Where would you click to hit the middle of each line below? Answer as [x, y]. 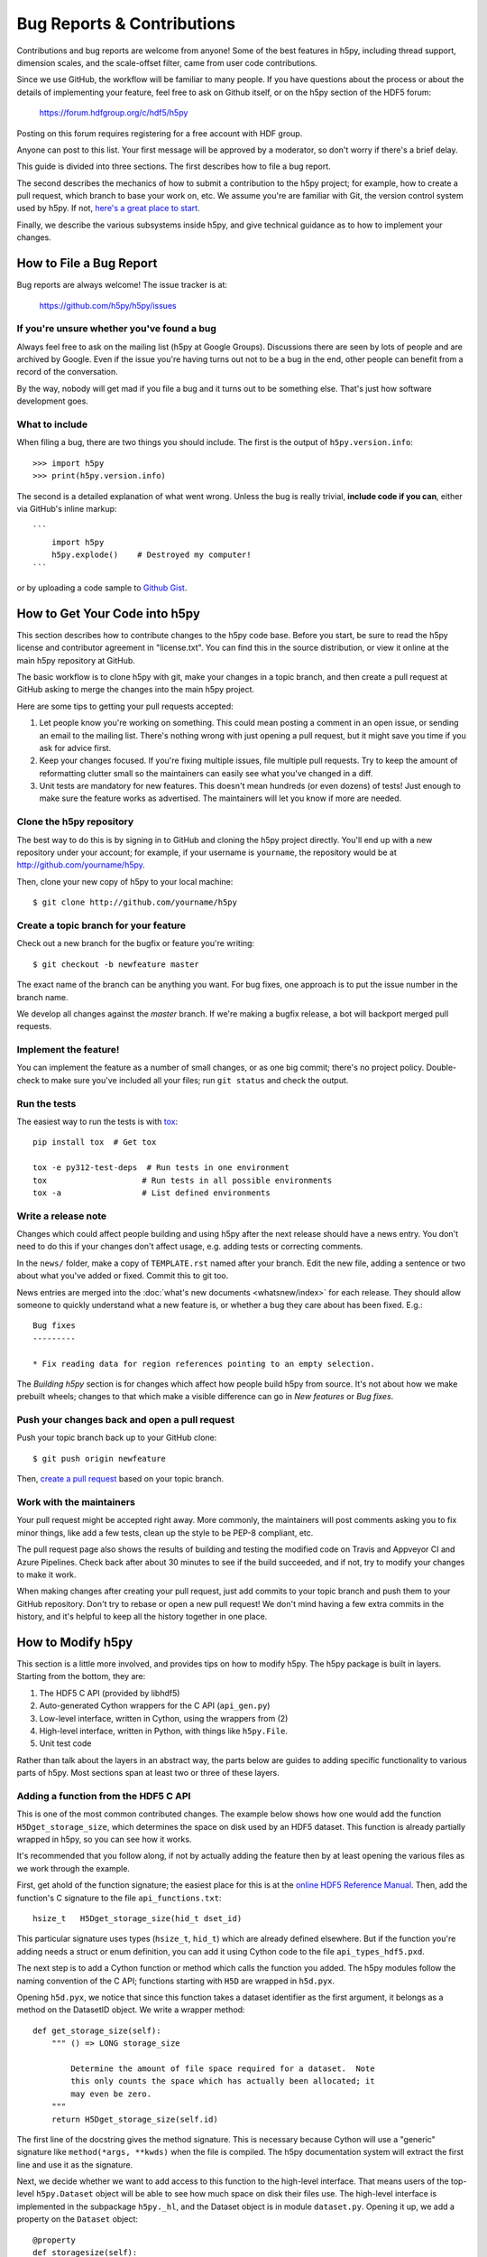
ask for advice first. [75, 748]
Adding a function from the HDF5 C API [104, 1796]
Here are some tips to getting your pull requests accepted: [125, 706]
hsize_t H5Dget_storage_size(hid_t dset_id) [138, 1919]
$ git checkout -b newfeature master [116, 964]
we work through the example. [74, 1868]
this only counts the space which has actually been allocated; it [223, 2081]
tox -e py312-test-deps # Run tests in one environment [161, 1168]
